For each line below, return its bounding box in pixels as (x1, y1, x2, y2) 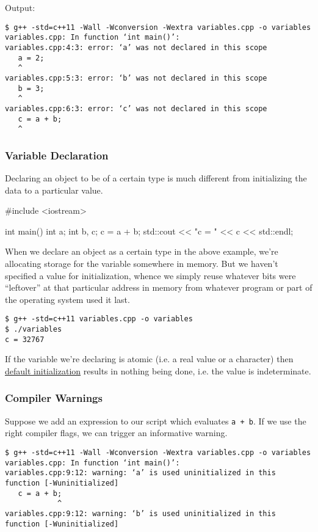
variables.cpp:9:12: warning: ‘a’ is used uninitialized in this (5, 468, 276, 478)
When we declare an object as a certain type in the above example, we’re (5, 245, 278, 258)
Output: (5, 1, 35, 13)
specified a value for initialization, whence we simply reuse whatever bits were (5, 269, 296, 282)
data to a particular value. (5, 183, 103, 196)
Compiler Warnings (5, 390, 103, 406)
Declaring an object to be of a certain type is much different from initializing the (5, 172, 307, 184)
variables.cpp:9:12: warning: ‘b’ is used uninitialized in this (5, 509, 276, 518)
